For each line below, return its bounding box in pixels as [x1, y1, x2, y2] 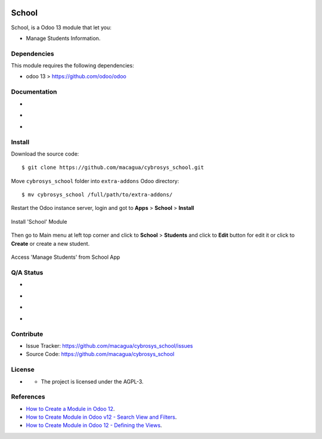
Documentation [11, 88, 57, 96]
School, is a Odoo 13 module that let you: [11, 24, 112, 31]
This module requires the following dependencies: [11, 62, 134, 69]
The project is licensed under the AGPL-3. [41, 378, 144, 385]
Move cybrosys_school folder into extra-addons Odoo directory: [11, 177, 179, 184]
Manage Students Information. [26, 35, 101, 42]
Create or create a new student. [11, 240, 90, 247]
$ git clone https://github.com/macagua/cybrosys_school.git [21, 164, 204, 171]
